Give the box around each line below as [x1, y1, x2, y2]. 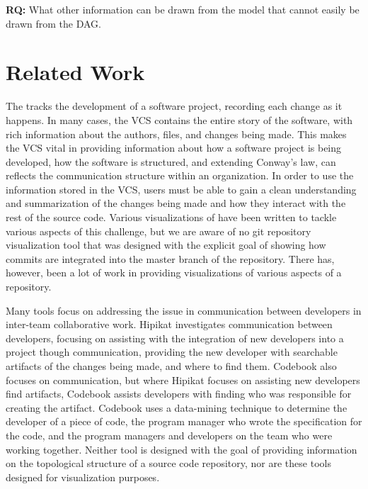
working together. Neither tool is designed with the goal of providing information [6, 442, 357, 456]
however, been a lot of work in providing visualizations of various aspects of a [6, 265, 342, 280]
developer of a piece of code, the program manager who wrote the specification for [6, 414, 362, 429]
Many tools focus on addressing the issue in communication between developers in [6, 303, 362, 317]
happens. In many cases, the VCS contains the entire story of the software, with [6, 112, 353, 127]
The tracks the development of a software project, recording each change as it [6, 99, 343, 113]
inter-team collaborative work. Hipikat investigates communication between [6, 317, 333, 332]
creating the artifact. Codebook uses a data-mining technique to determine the [6, 400, 347, 415]
